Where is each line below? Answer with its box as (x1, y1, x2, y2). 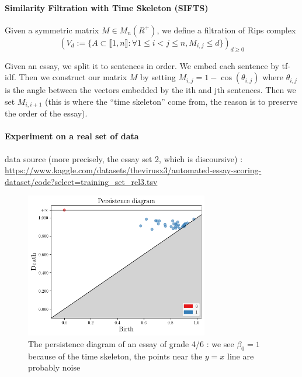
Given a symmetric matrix (5, 23, 99, 36)
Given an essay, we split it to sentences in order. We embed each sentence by (5, 59, 279, 71)
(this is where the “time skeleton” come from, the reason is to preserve (45, 95, 297, 107)
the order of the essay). (5, 107, 88, 119)
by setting (140, 71, 176, 83)
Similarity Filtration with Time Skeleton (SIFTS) (5, 1, 209, 13)
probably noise (28, 361, 81, 373)
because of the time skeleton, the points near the (28, 349, 203, 362)
